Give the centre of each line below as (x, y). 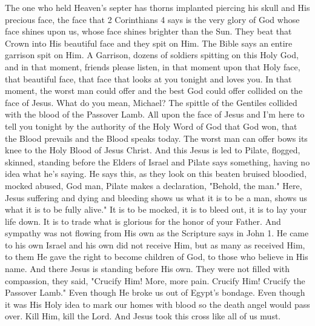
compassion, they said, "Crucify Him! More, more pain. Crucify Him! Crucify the (155, 280)
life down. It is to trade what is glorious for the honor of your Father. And (143, 221)
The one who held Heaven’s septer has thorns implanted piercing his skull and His (157, 7)
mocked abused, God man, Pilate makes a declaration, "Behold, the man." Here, (154, 185)
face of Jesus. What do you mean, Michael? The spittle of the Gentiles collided (151, 102)
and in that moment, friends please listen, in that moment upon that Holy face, (153, 66)
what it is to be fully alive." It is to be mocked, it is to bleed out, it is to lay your (156, 209)
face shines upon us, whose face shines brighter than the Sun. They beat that (148, 31)
